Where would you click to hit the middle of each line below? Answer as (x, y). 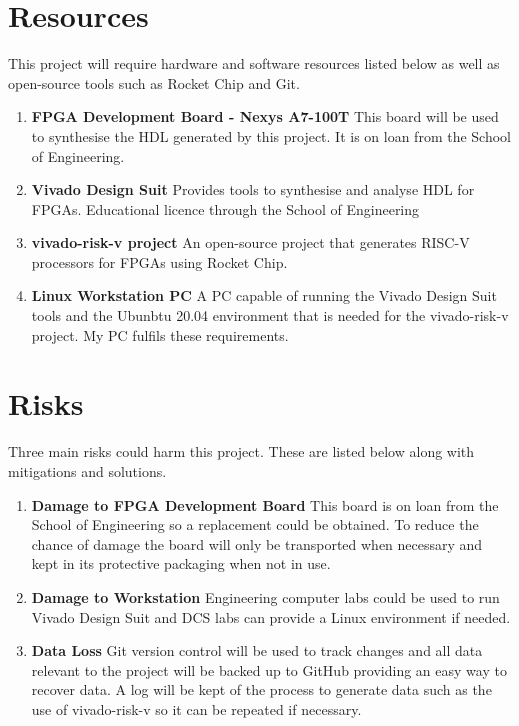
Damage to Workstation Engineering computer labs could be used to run (265, 596)
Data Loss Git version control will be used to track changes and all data (257, 650)
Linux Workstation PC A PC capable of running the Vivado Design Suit (264, 295)
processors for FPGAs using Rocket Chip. (159, 261)
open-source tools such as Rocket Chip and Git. (154, 82)
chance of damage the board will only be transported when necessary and (257, 543)
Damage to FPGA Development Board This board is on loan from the (265, 504)
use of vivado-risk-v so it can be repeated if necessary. (196, 708)
